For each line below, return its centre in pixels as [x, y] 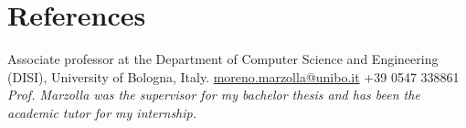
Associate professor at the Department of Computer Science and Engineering [223, 59]
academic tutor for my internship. [102, 112]
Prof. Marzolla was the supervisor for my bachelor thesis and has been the [214, 95]
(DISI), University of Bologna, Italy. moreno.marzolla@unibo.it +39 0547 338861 [233, 76]
